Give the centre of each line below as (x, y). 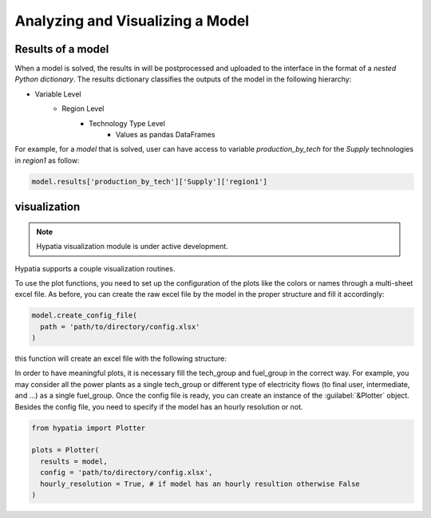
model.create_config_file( (84, 316)
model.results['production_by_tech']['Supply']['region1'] (149, 181)
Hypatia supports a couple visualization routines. (95, 268)
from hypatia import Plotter (89, 428)
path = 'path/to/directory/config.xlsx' (120, 326)
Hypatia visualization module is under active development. (132, 247)
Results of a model (62, 49)
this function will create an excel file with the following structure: (121, 358)
